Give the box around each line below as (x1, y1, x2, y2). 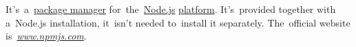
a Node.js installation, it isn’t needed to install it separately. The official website (6, 15, 350, 29)
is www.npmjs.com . (6, 29, 87, 43)
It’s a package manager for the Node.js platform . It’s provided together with (6, 2, 336, 16)
